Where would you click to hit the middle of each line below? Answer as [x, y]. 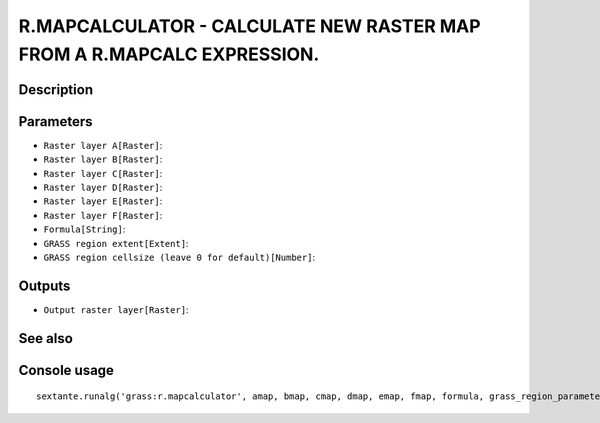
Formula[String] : [84, 229]
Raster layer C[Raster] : [103, 173]
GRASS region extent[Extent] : [116, 243]
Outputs [44, 285]
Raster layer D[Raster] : [103, 187]
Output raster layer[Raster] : [116, 309]
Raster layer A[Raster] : [103, 145]
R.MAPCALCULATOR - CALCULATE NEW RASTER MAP [249, 26]
